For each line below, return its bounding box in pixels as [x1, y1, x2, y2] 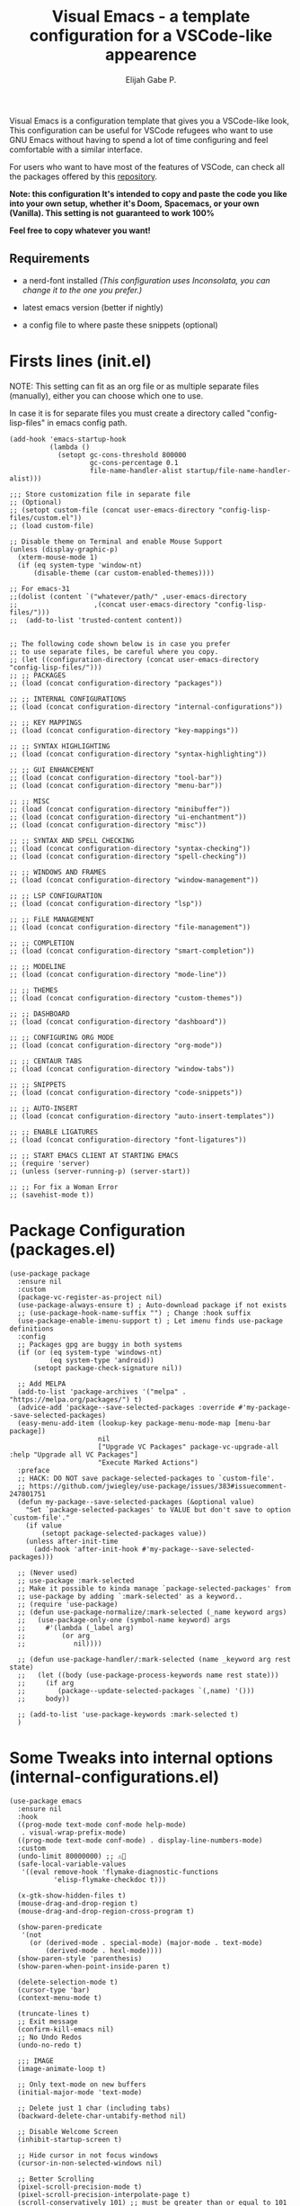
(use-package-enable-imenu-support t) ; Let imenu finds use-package [17, 1316, 283, 1325]
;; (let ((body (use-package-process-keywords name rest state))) [17, 1671, 279, 1680]
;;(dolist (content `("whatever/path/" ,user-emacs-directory [9, 592, 247, 601]
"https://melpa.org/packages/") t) [9, 1394, 143, 1404]
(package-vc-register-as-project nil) [17, 1293, 163, 1302]
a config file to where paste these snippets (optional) [22, 319, 218, 330]
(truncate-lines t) [17, 2009, 91, 2018]
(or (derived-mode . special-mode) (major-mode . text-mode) [29, 1938, 263, 1947]
